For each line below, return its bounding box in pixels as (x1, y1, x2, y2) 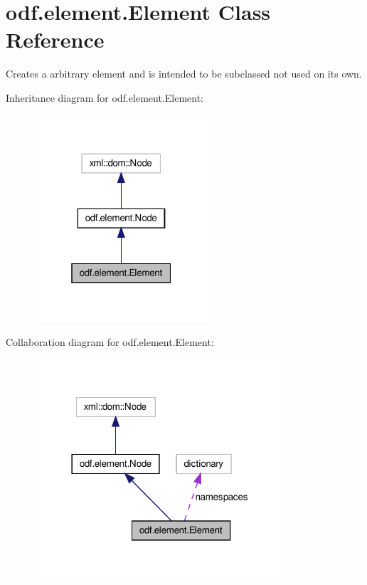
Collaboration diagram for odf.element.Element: (6, 334, 214, 349)
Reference (6, 25, 105, 54)
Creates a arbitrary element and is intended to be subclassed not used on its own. (6, 66, 362, 81)
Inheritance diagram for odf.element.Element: (6, 90, 203, 105)
